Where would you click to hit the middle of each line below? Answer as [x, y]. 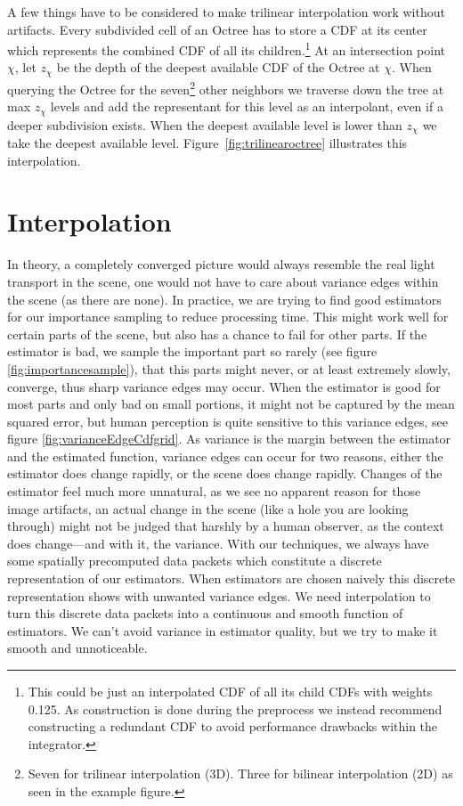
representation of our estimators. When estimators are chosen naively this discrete [231, 578]
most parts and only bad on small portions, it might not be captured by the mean [231, 404]
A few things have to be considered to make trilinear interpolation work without [226, 12]
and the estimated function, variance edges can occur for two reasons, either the [225, 456]
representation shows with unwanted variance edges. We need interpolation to [219, 595]
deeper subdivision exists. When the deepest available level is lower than [205, 124]
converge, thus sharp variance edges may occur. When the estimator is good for [224, 386]
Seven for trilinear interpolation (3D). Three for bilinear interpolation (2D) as [240, 773]
